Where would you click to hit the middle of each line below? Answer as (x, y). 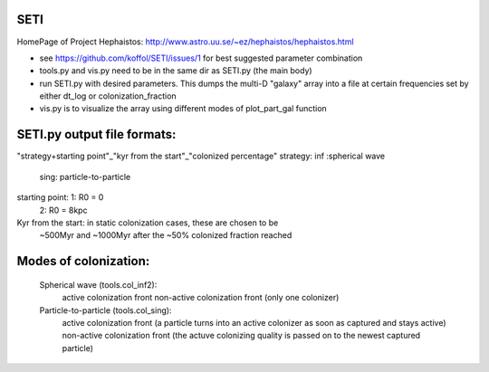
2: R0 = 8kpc (63, 210)
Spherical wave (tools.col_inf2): (98, 284)
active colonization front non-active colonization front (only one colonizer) (201, 298)
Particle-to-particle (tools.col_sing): (105, 310)
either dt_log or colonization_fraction (108, 96)
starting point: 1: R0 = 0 (60, 197)
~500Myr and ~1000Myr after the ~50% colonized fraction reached (166, 235)
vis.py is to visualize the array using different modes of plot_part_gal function (183, 109)
